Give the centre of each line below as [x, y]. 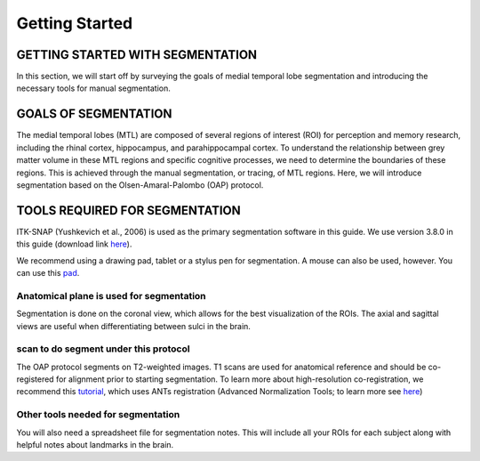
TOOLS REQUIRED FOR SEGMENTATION [129, 210]
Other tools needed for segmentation [98, 415]
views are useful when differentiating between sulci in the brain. [133, 326]
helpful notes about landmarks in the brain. [95, 444]
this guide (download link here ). [74, 244]
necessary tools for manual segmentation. [93, 88]
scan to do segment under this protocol [103, 349]
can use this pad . [48, 273]
